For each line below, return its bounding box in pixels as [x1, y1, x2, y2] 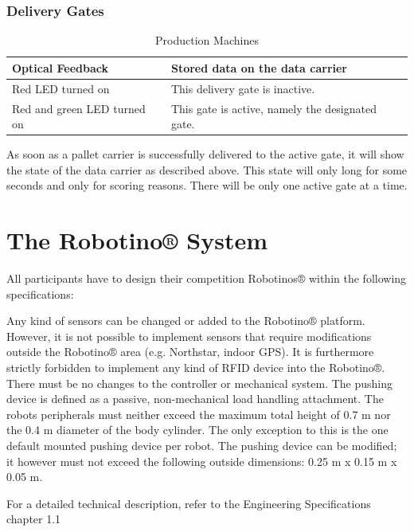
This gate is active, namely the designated [170, 100, 377, 116]
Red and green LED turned [12, 100, 146, 116]
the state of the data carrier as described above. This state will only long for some [6, 161, 408, 178]
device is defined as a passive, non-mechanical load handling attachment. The [6, 390, 384, 407]
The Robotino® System [6, 224, 268, 256]
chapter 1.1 [6, 510, 61, 527]
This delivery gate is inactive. [170, 80, 315, 96]
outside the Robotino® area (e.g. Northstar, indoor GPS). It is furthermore [6, 343, 374, 360]
